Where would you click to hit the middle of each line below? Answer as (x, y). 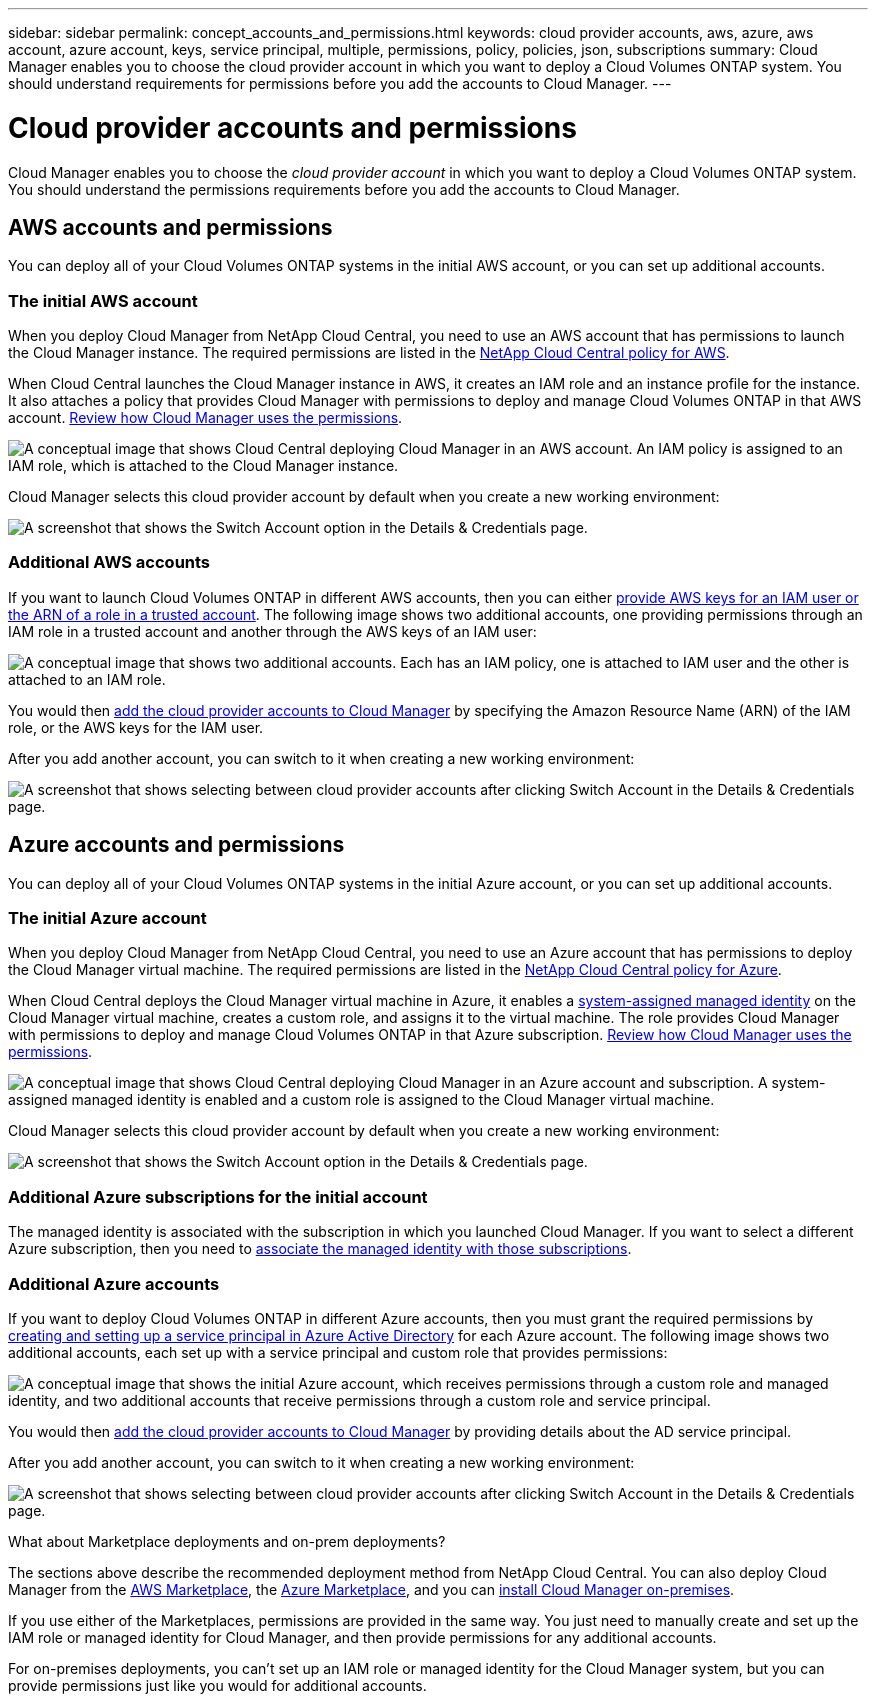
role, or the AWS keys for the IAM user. (136, 727)
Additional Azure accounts (114, 1283)
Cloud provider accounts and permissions (292, 127)
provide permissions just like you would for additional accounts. (217, 1685)
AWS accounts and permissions (170, 227)
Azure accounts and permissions (176, 845)
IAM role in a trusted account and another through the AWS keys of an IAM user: (272, 631)
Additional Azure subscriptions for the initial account (218, 1196)
